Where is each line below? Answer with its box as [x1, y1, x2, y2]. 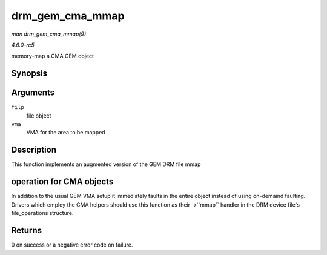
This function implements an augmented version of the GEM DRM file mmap [11, 161, 201, 168]
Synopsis [11, 68, 48, 79]
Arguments [11, 88, 55, 98]
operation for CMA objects [11, 176, 114, 187]
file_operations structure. [11, 210, 74, 217]
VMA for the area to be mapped [26, 129, 105, 136]
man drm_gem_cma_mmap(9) [11, 30, 87, 38]
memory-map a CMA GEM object [11, 52, 94, 60]
